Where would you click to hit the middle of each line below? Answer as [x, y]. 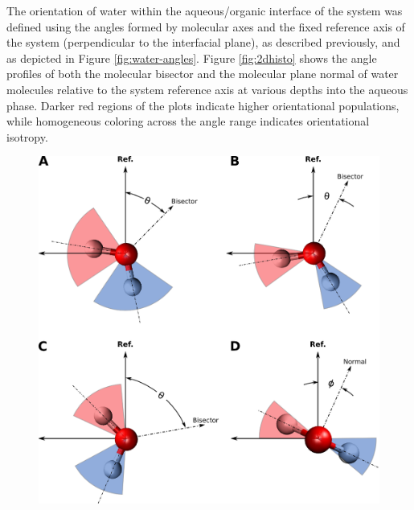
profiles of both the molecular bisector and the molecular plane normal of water [203, 74]
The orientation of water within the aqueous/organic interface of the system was [205, 10]
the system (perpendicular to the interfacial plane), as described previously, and [203, 42]
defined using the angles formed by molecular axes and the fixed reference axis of [206, 26]
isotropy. [27, 136]
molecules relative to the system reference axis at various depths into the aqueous [207, 89]
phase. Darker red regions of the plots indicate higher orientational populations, [203, 105]
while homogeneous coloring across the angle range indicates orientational [188, 121]
